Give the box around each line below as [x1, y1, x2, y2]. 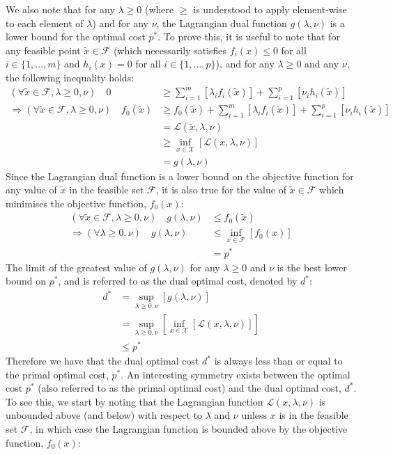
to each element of [6, 15, 84, 30]
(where [145, 2, 174, 16]
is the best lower [277, 260, 347, 274]
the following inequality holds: [6, 70, 134, 84]
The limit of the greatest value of [6, 260, 147, 274]
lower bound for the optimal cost [6, 29, 146, 44]
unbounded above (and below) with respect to [6, 408, 203, 422]
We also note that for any [6, 2, 115, 16]
